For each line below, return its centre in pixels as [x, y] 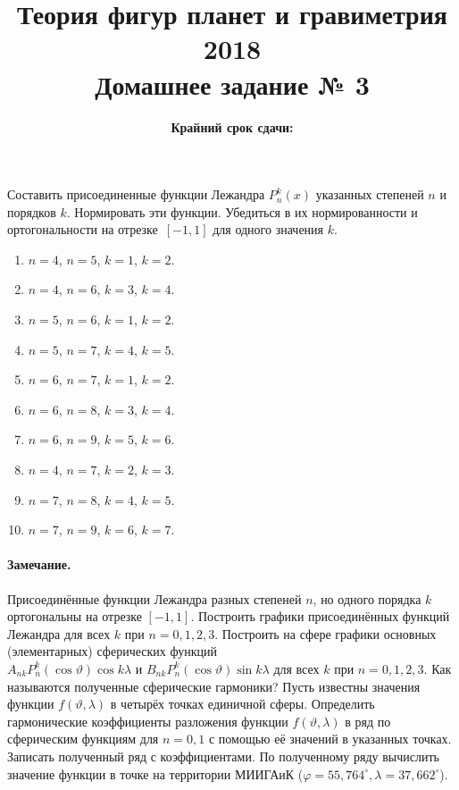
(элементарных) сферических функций [112, 651]
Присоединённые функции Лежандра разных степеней [154, 598]
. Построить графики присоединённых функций [320, 616]
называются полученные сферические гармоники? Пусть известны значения [214, 686]
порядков [32, 211]
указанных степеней [370, 194]
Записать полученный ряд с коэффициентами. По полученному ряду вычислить [223, 756]
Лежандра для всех [59, 633]
